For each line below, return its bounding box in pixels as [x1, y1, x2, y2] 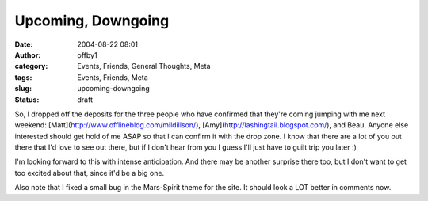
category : [14, 62, 48, 71]
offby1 [77, 50, 98, 59]
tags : [14, 72, 32, 82]
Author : [14, 50, 41, 59]
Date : [14, 40, 33, 49]
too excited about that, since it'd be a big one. [14, 168, 165, 177]
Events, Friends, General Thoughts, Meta [77, 62, 211, 71]
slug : [14, 84, 32, 93]
